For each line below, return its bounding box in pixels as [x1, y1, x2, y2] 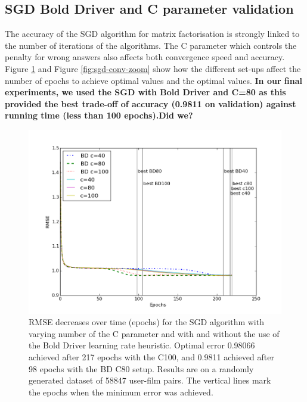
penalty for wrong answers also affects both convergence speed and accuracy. [5, 51, 285, 63]
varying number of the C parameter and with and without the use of [29, 327, 280, 339]
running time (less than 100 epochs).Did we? [5, 109, 193, 121]
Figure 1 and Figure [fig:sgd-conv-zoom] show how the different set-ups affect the [5, 62, 301, 74]
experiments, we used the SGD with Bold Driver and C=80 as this [5, 86, 286, 98]
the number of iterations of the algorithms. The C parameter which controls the [5, 39, 297, 51]
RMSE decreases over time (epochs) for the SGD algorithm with [29, 316, 264, 328]
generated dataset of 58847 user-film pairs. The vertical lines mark [29, 374, 271, 387]
